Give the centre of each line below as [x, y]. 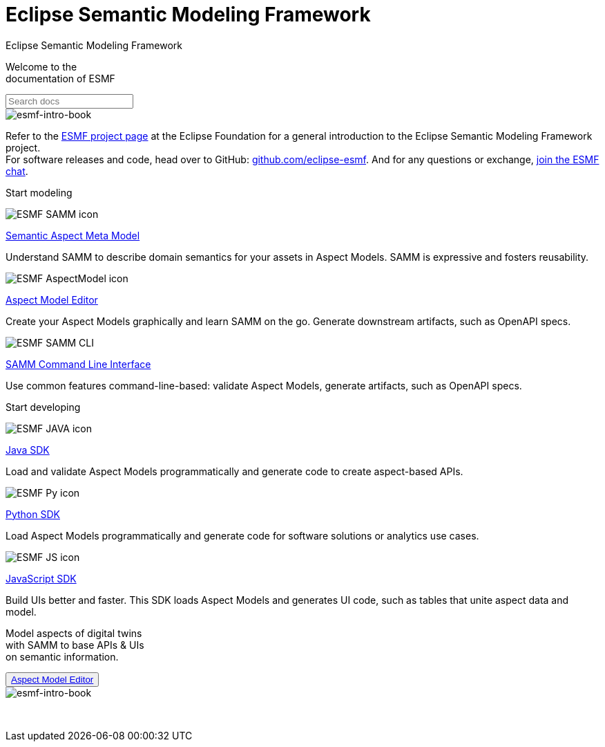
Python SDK [33, 514]
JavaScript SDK [41, 578]
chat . [17, 171]
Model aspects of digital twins [74, 633]
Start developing [43, 407]
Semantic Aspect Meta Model [73, 235]
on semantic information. [62, 656]
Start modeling [39, 192]
